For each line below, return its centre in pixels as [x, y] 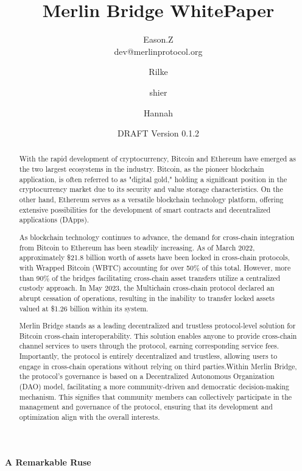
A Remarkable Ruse [48, 462]
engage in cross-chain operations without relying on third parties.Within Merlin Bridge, [158, 366]
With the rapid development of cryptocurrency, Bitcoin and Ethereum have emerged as [157, 159]
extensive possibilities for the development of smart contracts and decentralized [145, 209]
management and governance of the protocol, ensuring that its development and [146, 407]
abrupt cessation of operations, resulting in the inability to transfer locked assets [147, 298]
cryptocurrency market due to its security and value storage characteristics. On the [151, 189]
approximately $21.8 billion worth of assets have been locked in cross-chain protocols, [154, 257]
